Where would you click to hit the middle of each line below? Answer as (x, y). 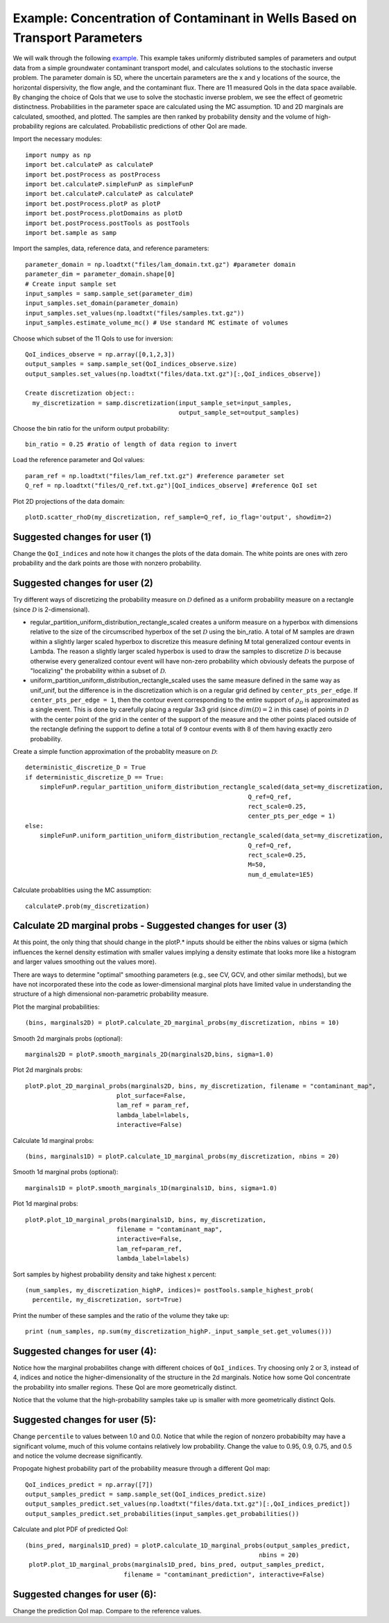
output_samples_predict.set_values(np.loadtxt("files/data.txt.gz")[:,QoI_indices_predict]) (188, 1504)
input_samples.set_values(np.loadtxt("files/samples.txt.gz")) (135, 313)
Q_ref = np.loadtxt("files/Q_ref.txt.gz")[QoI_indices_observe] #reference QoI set (172, 486)
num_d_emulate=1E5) (281, 874)
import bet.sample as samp (71, 232)
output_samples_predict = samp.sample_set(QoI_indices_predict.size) (146, 1494)
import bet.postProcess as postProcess (93, 174)
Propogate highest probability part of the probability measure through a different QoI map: (141, 1469)
